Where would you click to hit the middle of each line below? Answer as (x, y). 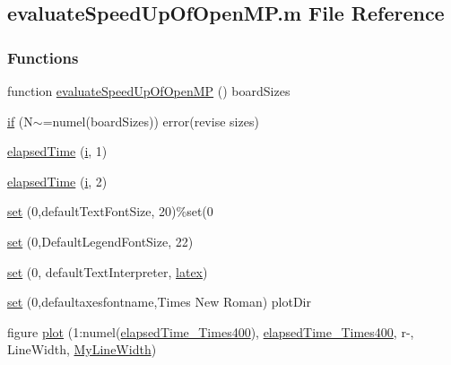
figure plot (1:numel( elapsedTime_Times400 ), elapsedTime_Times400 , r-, (211, 331)
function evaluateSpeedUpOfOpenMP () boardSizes (149, 91)
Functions (43, 57)
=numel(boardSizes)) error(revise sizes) (151, 121)
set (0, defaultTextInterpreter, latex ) (108, 271)
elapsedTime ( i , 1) (57, 151)
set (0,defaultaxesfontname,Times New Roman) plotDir (159, 302)
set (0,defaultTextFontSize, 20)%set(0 (110, 211)
